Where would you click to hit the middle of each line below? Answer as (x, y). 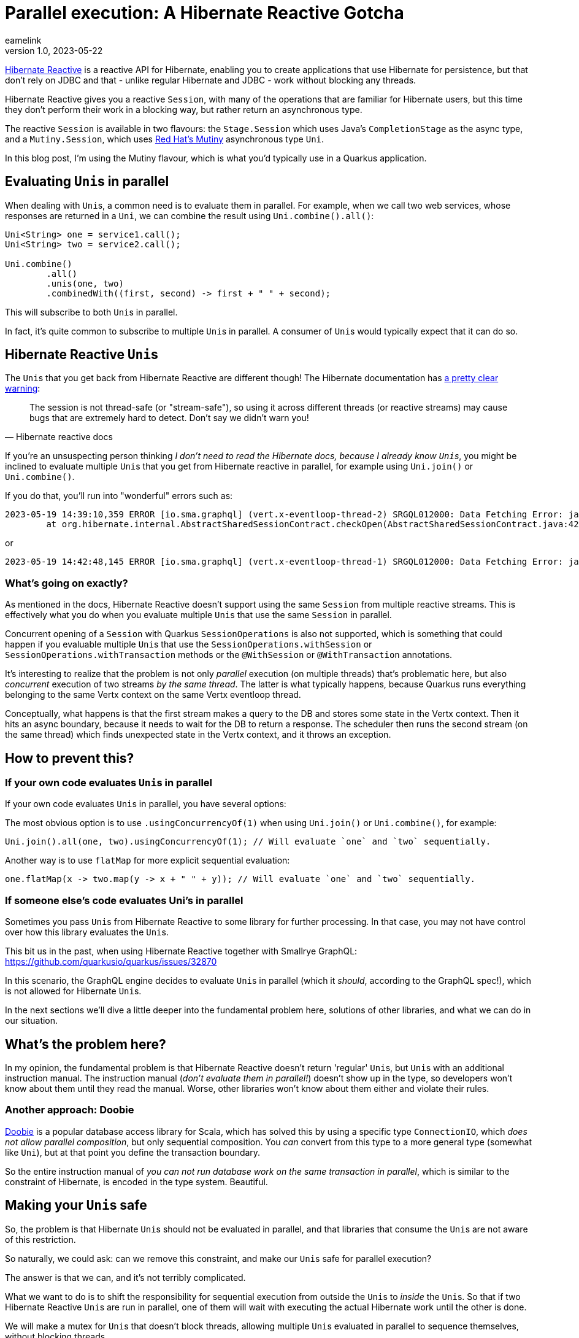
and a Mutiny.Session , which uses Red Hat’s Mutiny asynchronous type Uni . (165, 139)
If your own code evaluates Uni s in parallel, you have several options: (146, 804)
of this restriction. (40, 1239)
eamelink (23, 40)
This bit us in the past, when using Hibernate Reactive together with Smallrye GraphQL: (181, 951)
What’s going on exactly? (67, 583)
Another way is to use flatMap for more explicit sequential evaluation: (148, 860)
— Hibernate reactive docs (59, 437)
